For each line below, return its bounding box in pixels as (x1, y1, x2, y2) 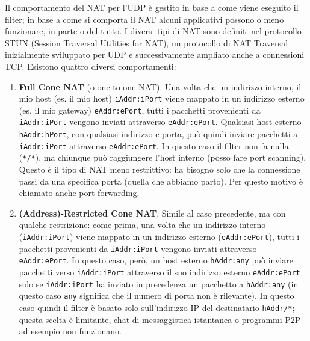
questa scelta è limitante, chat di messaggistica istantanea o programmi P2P (19, 313, 301, 325)
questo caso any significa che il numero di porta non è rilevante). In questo (19, 289, 294, 302)
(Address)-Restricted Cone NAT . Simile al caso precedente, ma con (19, 206, 286, 219)
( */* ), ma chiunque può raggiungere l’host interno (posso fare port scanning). (19, 151, 306, 164)
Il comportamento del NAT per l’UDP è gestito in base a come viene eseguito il (5, 1, 299, 13)
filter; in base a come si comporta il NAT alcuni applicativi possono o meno (5, 13, 284, 25)
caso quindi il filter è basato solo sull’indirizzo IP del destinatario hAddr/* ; (19, 301, 295, 313)
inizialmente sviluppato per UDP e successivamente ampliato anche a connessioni (5, 48, 305, 61)
